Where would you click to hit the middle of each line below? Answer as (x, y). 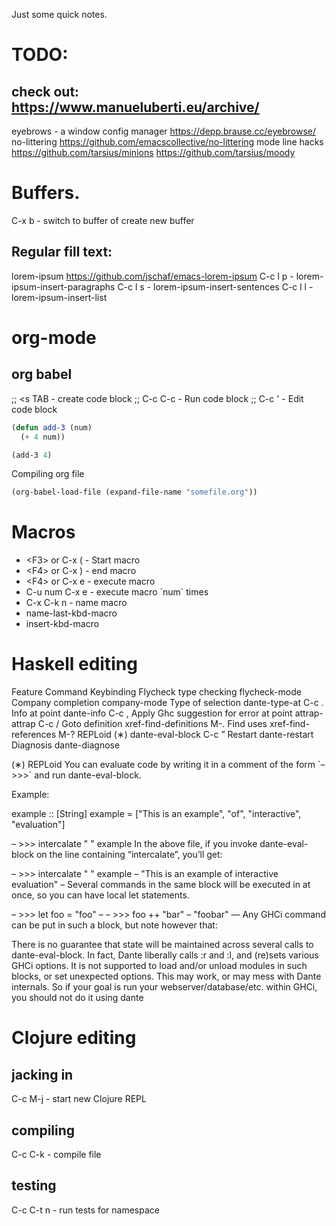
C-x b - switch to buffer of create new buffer (103, 220)
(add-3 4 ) (32, 455)
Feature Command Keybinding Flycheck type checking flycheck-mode (156, 692)
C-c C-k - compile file (56, 1154)
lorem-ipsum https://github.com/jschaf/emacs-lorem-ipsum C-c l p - (152, 276)
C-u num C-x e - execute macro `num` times (117, 592)
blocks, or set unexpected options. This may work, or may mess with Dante (166, 976)
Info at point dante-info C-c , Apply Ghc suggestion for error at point (152, 713)
